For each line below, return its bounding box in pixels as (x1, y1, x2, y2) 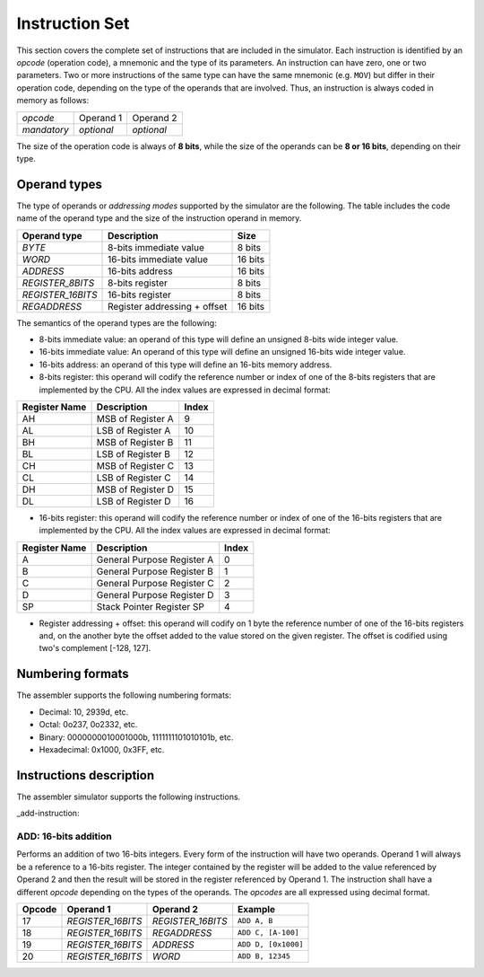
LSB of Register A (96, 424, 171, 436)
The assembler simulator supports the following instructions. (16, 791, 241, 802)
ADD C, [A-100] (238, 928, 299, 937)
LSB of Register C (96, 471, 172, 484)
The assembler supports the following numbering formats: (16, 690, 232, 700)
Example (238, 902, 276, 915)
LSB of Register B (96, 447, 170, 460)
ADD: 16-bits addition (16, 831, 112, 843)
